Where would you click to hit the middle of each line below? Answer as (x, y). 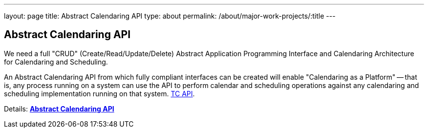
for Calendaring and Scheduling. (56, 62)
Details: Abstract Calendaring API (59, 109)
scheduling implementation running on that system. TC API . (99, 93)
